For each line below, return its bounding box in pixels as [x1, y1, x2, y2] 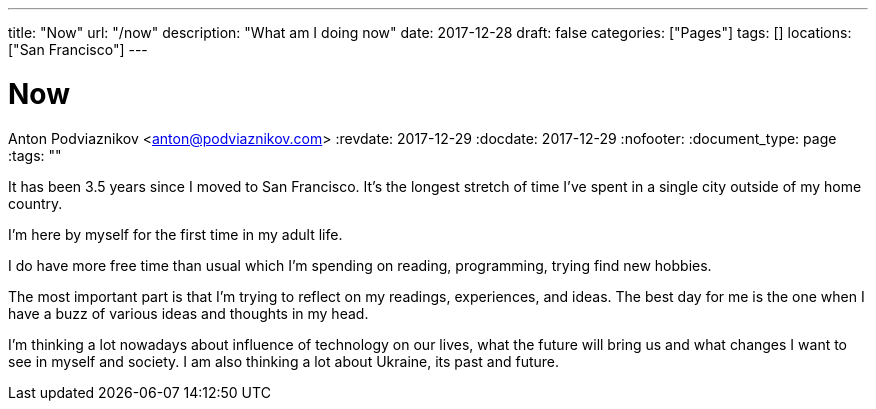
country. [8, 194, 63, 212]
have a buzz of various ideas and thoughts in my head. [8, 304, 369, 322]
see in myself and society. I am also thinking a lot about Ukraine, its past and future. [8, 352, 560, 370]
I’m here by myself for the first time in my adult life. [8, 225, 343, 243]
